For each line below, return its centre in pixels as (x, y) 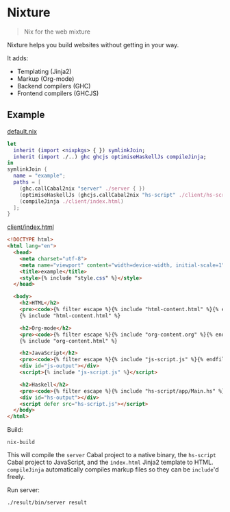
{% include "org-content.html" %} (68, 341)
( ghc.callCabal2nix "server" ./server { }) (82, 188)
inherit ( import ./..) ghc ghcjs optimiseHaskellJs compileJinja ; (110, 157)
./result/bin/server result (47, 503)
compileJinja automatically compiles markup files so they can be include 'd (113, 470)
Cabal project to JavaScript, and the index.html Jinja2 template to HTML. (110, 462)
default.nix (22, 131)
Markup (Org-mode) (46, 78)
